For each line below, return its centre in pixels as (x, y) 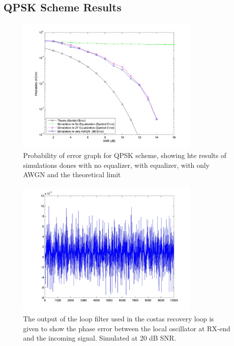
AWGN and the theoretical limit (72, 174)
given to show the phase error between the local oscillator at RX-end (127, 328)
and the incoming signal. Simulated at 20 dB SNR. (100, 338)
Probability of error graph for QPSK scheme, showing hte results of (125, 155)
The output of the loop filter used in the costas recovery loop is (119, 318)
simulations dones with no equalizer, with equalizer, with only (117, 165)
